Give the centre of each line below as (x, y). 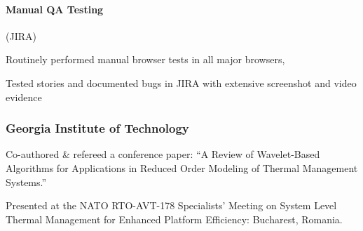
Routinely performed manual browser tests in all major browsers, (145, 59)
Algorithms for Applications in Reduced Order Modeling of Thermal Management (182, 167)
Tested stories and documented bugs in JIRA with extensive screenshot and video (181, 82)
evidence (24, 97)
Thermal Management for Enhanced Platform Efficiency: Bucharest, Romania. (174, 219)
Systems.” (26, 181)
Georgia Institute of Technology (97, 128)
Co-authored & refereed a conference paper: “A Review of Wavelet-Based (163, 154)
